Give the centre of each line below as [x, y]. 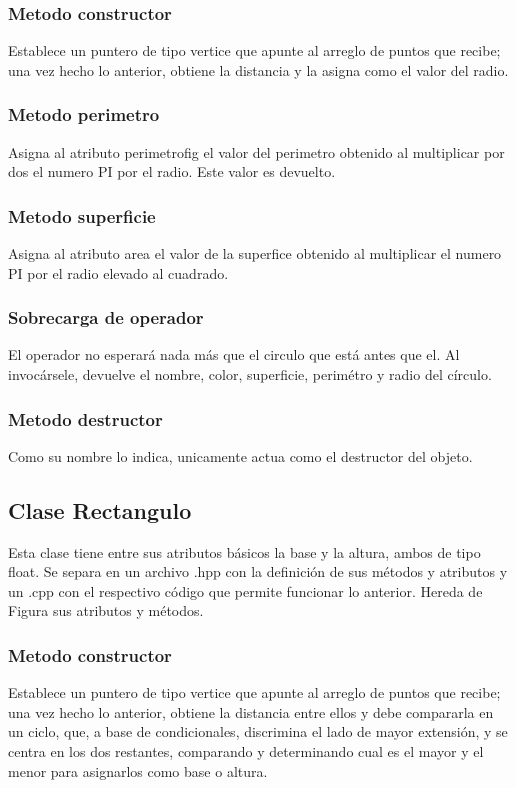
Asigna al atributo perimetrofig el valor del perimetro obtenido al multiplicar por [256, 151]
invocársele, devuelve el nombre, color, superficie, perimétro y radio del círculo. [250, 374]
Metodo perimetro [84, 114]
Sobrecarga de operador [106, 317]
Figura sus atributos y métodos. [106, 610]
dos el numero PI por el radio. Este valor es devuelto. [172, 171]
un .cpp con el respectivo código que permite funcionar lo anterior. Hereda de [245, 590]
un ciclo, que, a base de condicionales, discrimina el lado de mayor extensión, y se [258, 731]
